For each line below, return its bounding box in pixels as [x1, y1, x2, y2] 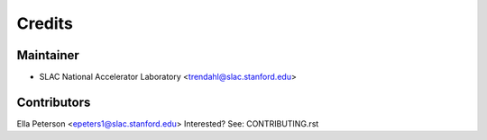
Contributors [16, 94, 91, 109]
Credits [16, 13, 74, 33]
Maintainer [16, 48, 80, 63]
